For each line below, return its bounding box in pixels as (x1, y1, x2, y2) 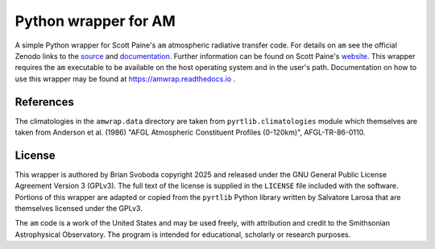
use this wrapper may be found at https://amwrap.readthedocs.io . (14, 73, 236, 84)
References (14, 95, 74, 109)
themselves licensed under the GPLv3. (14, 204, 143, 214)
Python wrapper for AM (14, 12, 176, 30)
